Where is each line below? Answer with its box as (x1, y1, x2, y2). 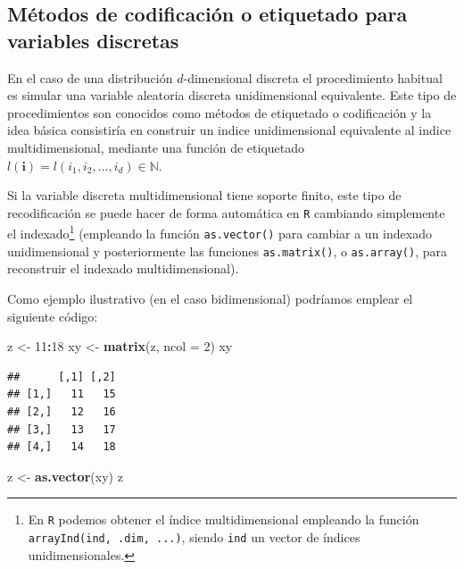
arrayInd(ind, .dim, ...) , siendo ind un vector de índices (28, 527, 360, 546)
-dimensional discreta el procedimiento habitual (183, 68, 443, 87)
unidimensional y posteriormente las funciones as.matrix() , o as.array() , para (7, 241, 448, 260)
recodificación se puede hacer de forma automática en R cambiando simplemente (7, 203, 445, 222)
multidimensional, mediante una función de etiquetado (7, 138, 305, 156)
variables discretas (7, 26, 179, 54)
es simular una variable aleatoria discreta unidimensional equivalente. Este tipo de (7, 86, 457, 105)
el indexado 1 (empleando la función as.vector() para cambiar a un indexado (7, 222, 432, 243)
